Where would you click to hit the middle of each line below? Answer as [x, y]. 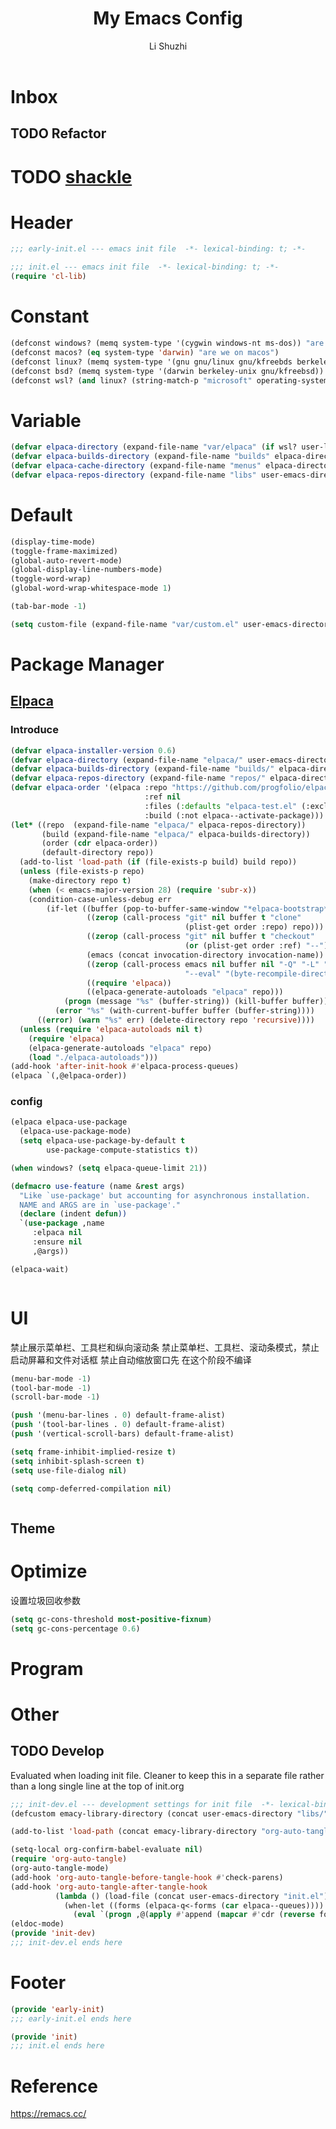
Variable [46, 420]
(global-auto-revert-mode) [66, 560]
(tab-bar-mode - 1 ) [48, 607]
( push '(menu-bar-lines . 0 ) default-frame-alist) [118, 1415]
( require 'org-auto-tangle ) [69, 1859]
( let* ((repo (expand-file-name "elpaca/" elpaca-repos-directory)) [158, 825]
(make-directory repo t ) [80, 880]
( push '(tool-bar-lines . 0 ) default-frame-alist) [118, 1425]
